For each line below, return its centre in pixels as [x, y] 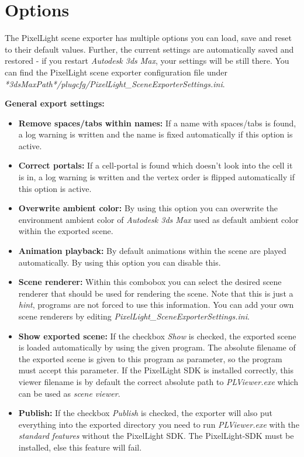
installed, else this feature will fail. [80, 447]
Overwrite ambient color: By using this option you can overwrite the [148, 208]
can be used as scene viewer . [69, 393]
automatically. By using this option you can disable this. [120, 262]
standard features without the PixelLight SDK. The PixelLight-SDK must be [156, 436]
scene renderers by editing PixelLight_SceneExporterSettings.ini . [134, 316]
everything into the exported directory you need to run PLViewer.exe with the [159, 424]
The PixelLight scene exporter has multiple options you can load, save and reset [148, 38]
